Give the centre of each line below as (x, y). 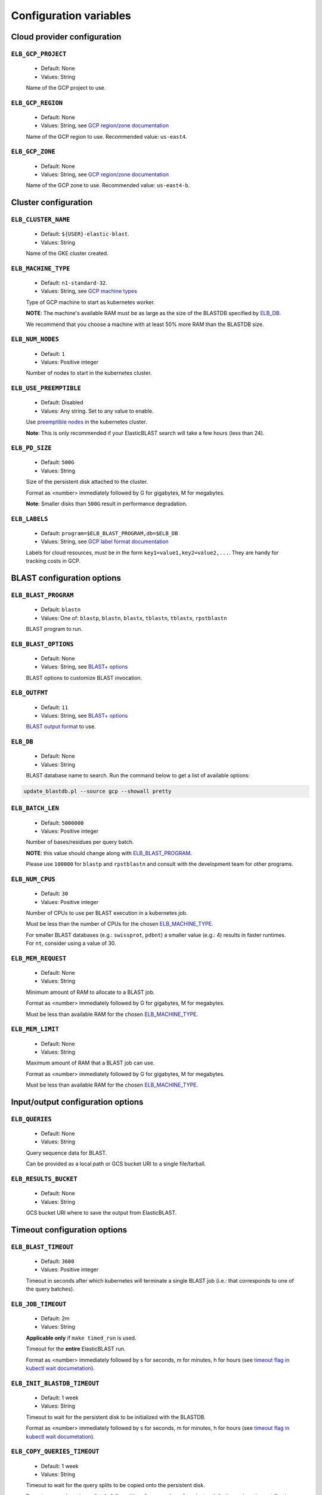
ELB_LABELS (30, 519)
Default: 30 (55, 893)
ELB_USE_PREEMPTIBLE (46, 388)
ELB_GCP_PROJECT (39, 54)
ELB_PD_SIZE (31, 448)
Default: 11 (55, 707)
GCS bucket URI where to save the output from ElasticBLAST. (101, 1213)
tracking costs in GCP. (53, 561)
